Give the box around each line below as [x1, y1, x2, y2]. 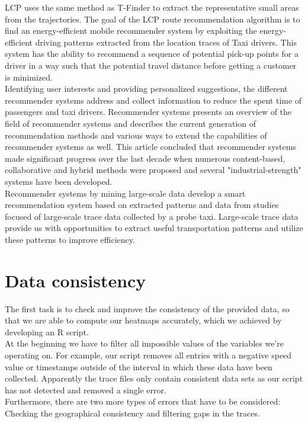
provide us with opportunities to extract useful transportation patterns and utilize [5, 222, 303, 234]
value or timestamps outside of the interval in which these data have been [5, 360, 272, 373]
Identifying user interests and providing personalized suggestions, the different [5, 82, 288, 95]
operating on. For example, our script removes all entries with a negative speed [5, 348, 292, 361]
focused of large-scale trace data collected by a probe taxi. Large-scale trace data [5, 210, 299, 222]
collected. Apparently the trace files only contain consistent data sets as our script [5, 372, 303, 384]
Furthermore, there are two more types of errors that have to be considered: [5, 395, 281, 408]
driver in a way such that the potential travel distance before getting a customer [5, 59, 297, 71]
